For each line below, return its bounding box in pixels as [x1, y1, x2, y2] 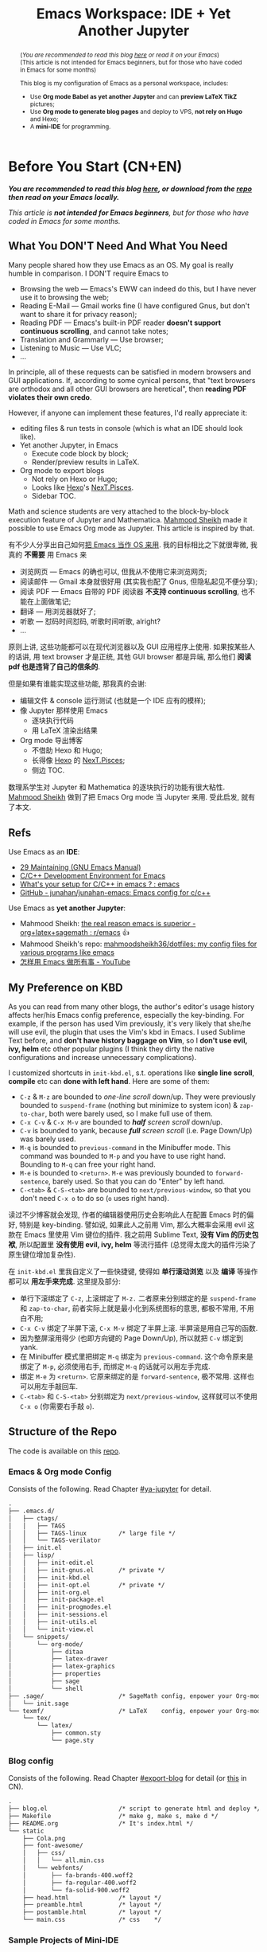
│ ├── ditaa [8, 1648, 83, 1656]
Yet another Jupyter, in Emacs [19, 440, 118, 450]
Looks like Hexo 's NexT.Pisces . [31, 483, 133, 492]
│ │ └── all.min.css [22, 1856, 105, 1864]
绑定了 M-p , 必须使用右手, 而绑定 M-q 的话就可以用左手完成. [19, 1361, 211, 1371]
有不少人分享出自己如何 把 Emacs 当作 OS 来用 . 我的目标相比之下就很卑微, [8, 540, 249, 550]
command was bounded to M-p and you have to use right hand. [19, 1151, 226, 1160]
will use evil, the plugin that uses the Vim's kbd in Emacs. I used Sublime [8, 1027, 246, 1036]
